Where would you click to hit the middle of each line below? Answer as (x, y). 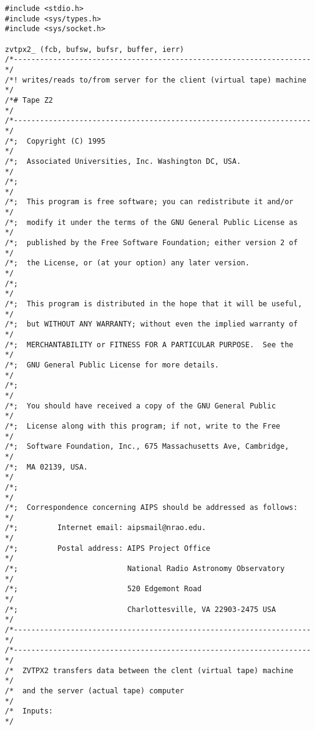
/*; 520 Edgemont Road (103, 589)
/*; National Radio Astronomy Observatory (145, 569)
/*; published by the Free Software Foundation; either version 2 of (151, 243)
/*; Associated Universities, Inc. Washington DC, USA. (123, 161)
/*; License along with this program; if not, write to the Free (143, 426)
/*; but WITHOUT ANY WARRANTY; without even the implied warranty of (151, 324)
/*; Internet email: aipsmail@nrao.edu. (106, 528)
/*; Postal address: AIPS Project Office (108, 548)
